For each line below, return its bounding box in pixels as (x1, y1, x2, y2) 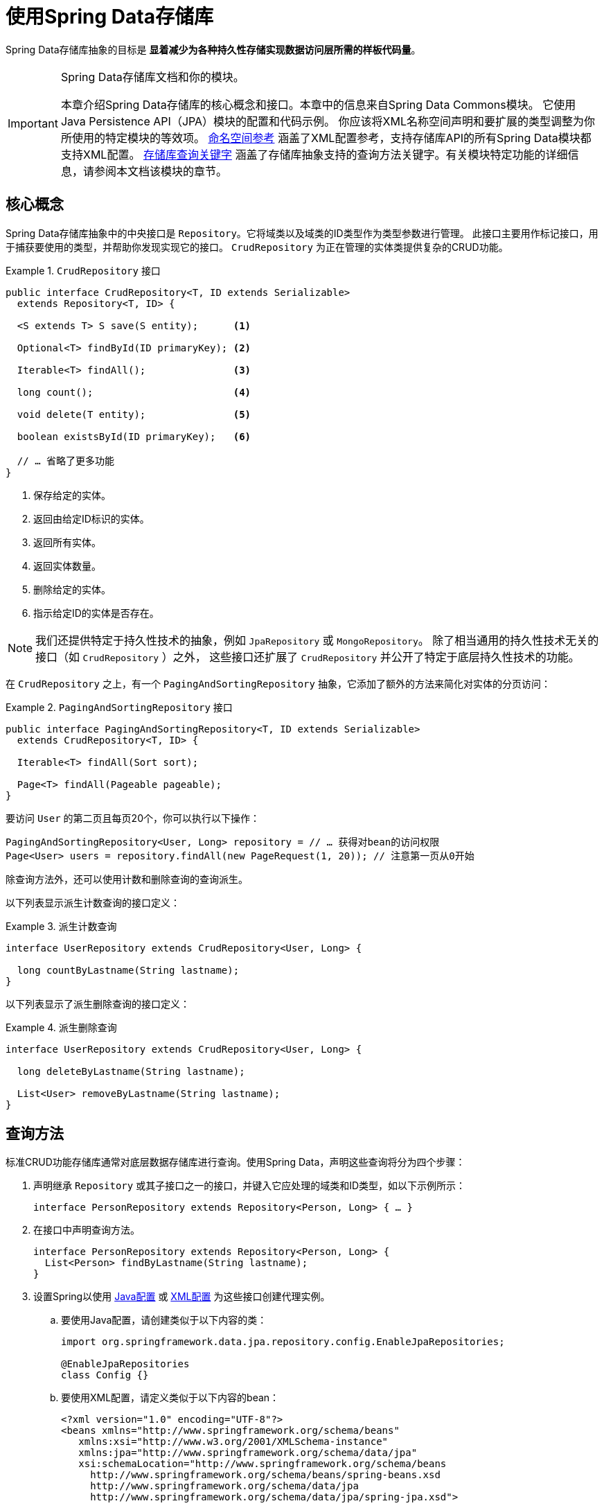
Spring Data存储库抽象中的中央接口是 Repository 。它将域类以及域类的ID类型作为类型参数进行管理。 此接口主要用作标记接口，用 (6, 227, 598, 239)
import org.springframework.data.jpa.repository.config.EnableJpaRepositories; (61, 1336, 505, 1348)
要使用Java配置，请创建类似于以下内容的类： (61, 1314, 267, 1326)
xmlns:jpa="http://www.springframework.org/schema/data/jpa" (78, 1447, 418, 1459)
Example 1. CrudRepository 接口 (6, 264, 161, 277)
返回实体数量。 (33, 559, 101, 572)
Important (8, 116, 58, 130)
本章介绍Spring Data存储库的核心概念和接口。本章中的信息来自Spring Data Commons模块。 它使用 (60, 97, 576, 112)
